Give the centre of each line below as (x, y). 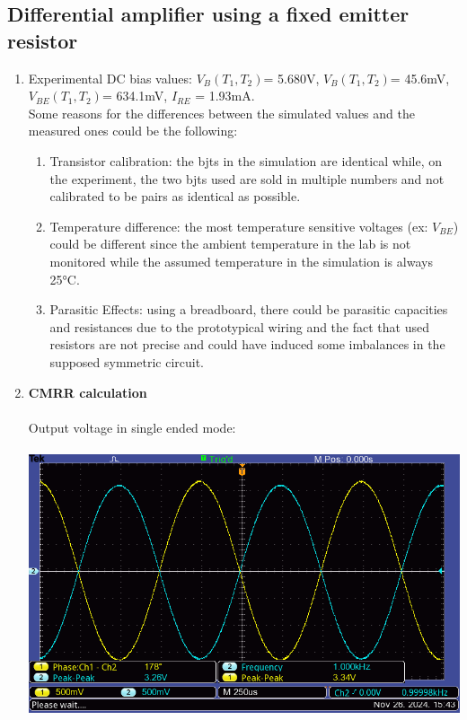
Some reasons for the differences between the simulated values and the (221, 113)
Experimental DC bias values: (110, 78)
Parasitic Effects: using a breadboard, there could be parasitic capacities (249, 309)
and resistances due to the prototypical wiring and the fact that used (239, 326)
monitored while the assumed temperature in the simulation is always (241, 261)
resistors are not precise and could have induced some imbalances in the (247, 344)
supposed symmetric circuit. (127, 361)
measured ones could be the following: (133, 131)
